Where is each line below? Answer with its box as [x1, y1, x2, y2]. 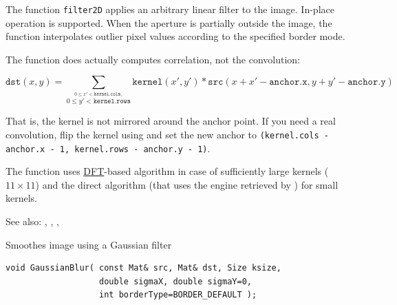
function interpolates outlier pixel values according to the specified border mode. [6, 29, 345, 43]
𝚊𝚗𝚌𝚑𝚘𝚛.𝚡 [269, 77, 308, 87]
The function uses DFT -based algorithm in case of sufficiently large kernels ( [6, 164, 329, 178]
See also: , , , [6, 214, 59, 229]
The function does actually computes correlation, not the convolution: [6, 52, 301, 66]
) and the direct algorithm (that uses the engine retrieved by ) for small [35, 177, 339, 191]
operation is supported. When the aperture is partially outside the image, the [6, 15, 332, 30]
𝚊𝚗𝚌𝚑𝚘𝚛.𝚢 [347, 77, 386, 87]
